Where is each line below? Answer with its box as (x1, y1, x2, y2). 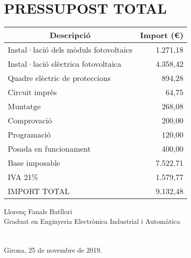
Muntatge (8, 100, 41, 112)
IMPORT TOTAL (8, 185, 70, 197)
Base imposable (8, 157, 60, 169)
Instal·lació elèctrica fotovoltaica (8, 58, 122, 70)
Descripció (50, 29, 91, 41)
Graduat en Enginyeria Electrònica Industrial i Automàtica (4, 216, 180, 226)
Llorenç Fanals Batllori (4, 206, 72, 217)
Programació (8, 129, 51, 140)
